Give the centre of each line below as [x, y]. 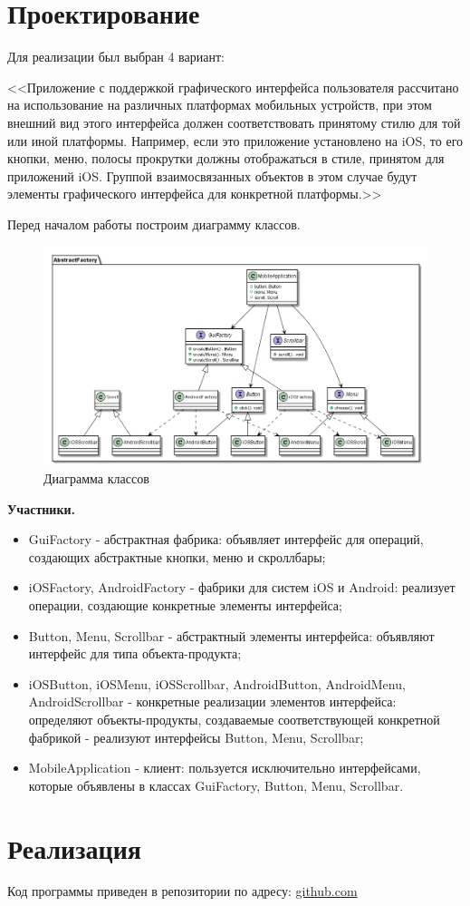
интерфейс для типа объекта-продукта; [135, 653]
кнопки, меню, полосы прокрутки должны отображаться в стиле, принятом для [226, 158]
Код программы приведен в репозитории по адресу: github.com [182, 891]
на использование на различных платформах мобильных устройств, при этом [220, 105]
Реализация [74, 848]
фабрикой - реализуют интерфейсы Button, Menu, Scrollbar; [196, 737]
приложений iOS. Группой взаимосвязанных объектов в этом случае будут [212, 175]
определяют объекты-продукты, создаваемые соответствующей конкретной [234, 719]
